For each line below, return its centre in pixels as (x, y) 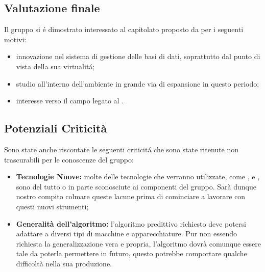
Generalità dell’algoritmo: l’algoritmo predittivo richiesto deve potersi (131, 223)
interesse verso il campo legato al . (70, 101)
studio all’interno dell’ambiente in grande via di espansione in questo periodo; (138, 83)
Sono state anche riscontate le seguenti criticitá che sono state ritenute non (121, 149)
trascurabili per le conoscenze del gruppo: (69, 159)
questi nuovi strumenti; (52, 206)
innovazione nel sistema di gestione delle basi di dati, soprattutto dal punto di (138, 56)
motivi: (15, 39)
